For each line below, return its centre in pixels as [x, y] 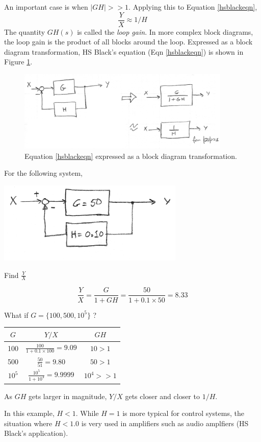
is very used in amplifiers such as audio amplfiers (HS [165, 423]
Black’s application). [36, 433]
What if [16, 315]
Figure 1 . [18, 62]
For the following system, [43, 173]
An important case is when [46, 7]
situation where [28, 423]
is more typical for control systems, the [183, 413]
